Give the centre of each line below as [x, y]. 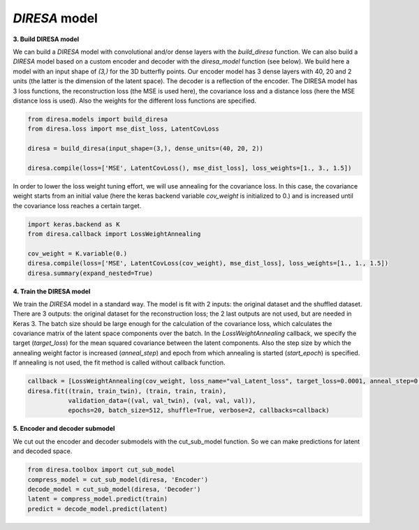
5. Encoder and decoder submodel [64, 429]
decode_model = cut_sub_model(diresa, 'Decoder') [114, 489]
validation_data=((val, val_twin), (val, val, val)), [162, 401]
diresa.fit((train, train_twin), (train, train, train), [127, 391]
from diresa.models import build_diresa [97, 119]
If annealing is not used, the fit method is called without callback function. [119, 362]
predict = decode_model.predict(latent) [97, 509]
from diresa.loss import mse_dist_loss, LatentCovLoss [123, 129]
